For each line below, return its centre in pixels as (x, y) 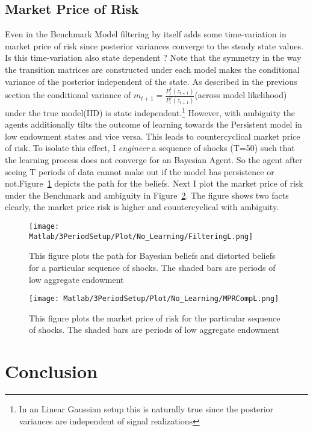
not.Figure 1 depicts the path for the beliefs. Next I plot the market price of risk (154, 183)
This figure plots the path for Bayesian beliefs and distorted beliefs (152, 256)
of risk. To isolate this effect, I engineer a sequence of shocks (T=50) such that (150, 148)
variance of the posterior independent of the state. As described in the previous (151, 81)
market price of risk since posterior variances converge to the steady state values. (154, 45)
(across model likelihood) (241, 95)
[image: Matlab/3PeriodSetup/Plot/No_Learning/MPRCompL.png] (154, 299)
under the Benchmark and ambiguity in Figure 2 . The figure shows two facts (147, 195)
